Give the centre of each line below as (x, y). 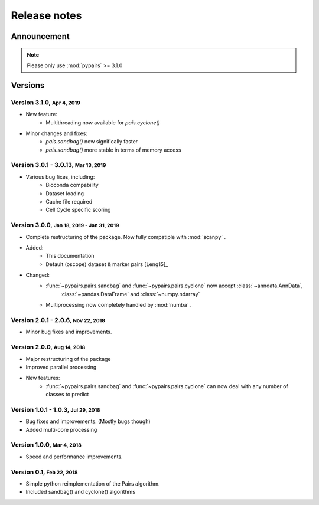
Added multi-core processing (61, 429)
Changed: (38, 275)
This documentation (70, 256)
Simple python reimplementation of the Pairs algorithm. (93, 483)
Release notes (46, 15)
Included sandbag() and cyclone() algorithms (81, 492)
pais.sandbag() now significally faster (92, 142)
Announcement (40, 36)
